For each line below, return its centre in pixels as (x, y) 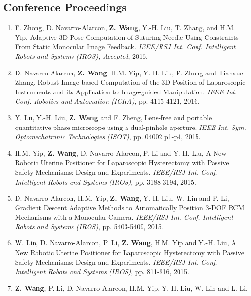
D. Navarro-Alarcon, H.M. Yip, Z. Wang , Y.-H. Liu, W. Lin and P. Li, (122, 198)
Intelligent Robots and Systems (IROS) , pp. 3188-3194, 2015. (105, 181)
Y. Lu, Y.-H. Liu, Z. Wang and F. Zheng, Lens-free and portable (113, 117)
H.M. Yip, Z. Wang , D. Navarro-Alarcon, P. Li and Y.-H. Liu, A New (121, 153)
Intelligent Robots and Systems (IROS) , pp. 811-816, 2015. (102, 271)
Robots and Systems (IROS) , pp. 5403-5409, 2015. (89, 226)
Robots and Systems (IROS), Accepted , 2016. (81, 56)
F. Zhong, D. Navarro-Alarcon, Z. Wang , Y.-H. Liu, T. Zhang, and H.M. (125, 28)
